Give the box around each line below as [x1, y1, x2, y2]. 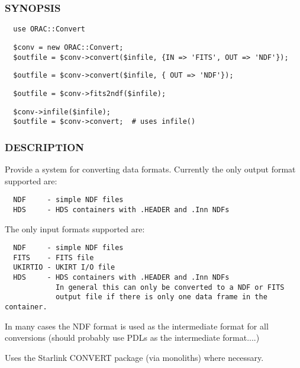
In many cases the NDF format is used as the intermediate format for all [5, 319, 269, 332]
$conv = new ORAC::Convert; [13, 43, 124, 52]
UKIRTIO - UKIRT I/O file [13, 263, 115, 272]
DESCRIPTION [5, 139, 85, 154]
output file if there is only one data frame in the [55, 293, 267, 302]
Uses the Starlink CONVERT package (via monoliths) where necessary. [5, 351, 264, 363]
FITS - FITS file [13, 253, 94, 262]
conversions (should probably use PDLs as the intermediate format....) [5, 331, 260, 344]
